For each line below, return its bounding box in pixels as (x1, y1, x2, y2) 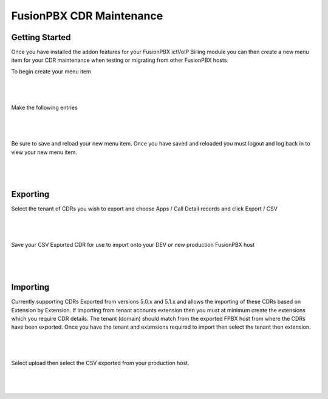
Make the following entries (11, 104, 78, 112)
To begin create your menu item (11, 67, 91, 75)
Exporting (11, 189, 50, 199)
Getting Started (11, 32, 71, 42)
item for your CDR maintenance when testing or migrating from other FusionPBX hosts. (11, 56, 229, 64)
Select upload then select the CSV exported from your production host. (11, 360, 190, 367)
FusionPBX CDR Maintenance (11, 9, 163, 22)
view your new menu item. (11, 149, 77, 156)
